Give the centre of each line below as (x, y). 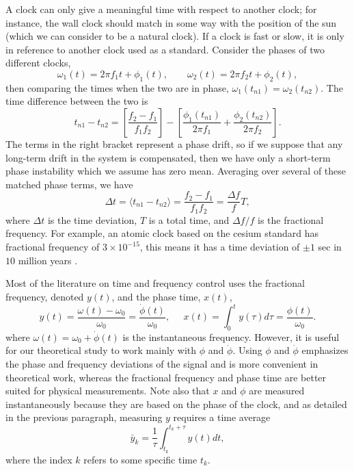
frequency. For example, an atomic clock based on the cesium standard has (162, 233)
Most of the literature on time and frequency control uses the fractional (155, 283)
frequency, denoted (45, 296)
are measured (277, 391)
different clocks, (38, 63)
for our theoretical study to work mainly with (101, 350)
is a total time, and (189, 219)
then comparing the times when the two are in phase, (117, 87)
